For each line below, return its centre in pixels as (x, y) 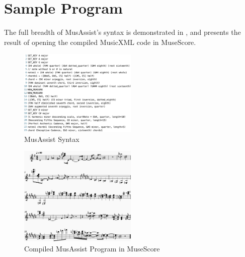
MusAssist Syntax (52, 139)
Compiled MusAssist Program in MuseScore (92, 248)
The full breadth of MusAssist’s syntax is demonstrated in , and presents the (122, 32)
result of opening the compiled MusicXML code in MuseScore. (100, 42)
